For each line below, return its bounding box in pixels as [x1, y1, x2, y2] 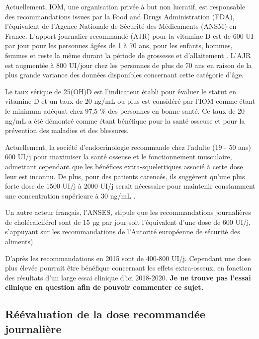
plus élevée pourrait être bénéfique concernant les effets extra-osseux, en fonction [5, 263, 252, 273]
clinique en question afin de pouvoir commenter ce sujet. [5, 282, 204, 292]
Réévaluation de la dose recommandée [5, 306, 205, 322]
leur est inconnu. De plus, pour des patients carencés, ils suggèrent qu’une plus [5, 171, 245, 181]
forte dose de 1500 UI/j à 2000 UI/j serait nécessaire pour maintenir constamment [5, 181, 256, 191]
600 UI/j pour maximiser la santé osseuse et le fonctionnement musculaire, [5, 151, 232, 162]
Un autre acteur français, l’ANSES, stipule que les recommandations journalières [5, 207, 251, 217]
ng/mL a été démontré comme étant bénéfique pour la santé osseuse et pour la [5, 115, 245, 126]
